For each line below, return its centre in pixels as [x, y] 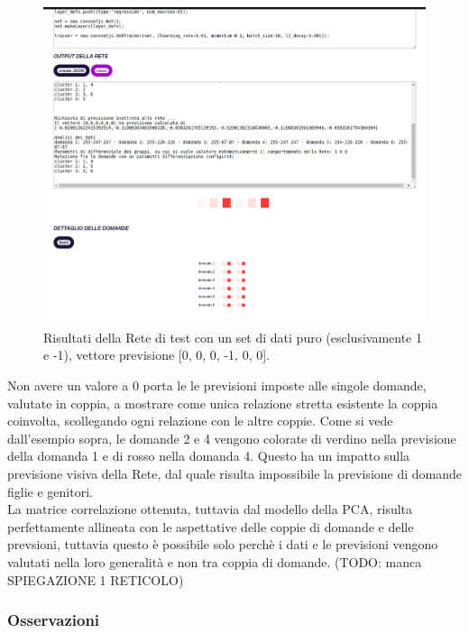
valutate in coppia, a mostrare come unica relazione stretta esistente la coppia [223, 403]
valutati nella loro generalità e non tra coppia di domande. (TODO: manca [215, 562]
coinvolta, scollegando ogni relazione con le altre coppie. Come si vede [200, 421]
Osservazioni [54, 620]
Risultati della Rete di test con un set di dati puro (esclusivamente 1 [233, 337]
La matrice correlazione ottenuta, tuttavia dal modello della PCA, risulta [210, 509]
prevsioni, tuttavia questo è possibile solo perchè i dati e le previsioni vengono [223, 544]
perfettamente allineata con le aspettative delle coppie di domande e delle [211, 526]
